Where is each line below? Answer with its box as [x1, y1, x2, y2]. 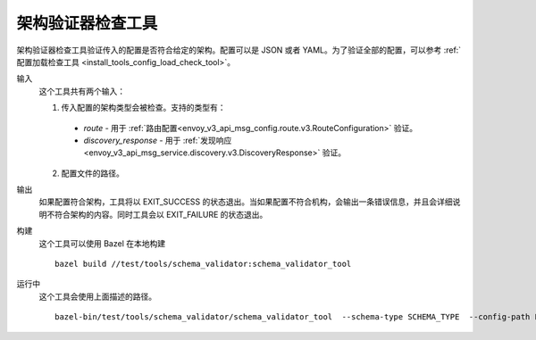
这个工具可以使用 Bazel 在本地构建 [38, 237, 165, 249]
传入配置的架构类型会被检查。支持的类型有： [61, 103, 226, 113]
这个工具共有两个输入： [38, 86, 125, 96]
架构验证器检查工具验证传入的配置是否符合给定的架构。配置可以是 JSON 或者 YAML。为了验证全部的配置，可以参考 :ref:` [16, 45, 462, 55]
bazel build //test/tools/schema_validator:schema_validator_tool [54, 259, 352, 270]
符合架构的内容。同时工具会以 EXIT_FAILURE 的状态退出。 [54, 209, 268, 220]
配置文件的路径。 [61, 168, 124, 178]
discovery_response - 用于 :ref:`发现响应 [83, 135, 232, 145]
